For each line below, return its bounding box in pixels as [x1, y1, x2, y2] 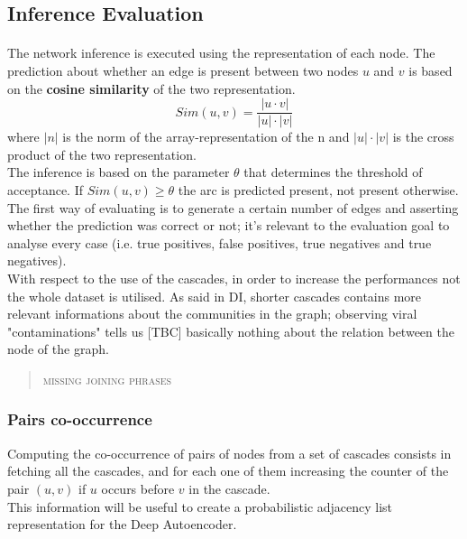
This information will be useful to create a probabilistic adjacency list [7, 497, 393, 516]
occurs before [101, 479, 175, 497]
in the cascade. [188, 479, 270, 497]
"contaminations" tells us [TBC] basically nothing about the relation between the [7, 321, 454, 340]
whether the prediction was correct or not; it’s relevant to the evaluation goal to [7, 216, 450, 235]
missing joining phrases [42, 369, 172, 388]
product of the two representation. [7, 144, 197, 163]
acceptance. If [7, 181, 83, 199]
